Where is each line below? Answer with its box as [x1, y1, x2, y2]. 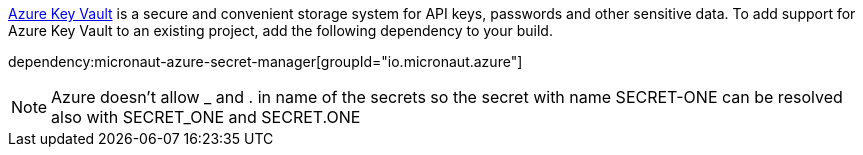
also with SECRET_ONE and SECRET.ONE [51, 107, 361, 127]
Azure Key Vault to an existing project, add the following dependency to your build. [8, 22, 553, 39]
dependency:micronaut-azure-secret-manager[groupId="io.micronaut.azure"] [8, 53, 523, 70]
